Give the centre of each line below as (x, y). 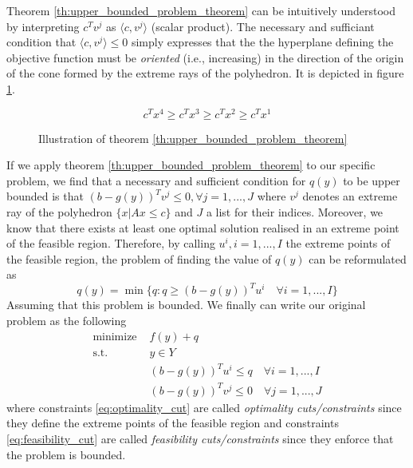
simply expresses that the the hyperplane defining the (262, 42)
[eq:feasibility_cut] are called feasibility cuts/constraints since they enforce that (200, 438)
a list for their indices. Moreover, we (295, 212)
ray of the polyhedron (59, 212)
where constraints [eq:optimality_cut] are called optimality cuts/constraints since (204, 407)
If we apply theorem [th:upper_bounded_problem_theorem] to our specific (191, 165)
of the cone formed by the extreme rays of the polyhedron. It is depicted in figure (205, 73)
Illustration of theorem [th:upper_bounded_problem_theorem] (193, 138)
